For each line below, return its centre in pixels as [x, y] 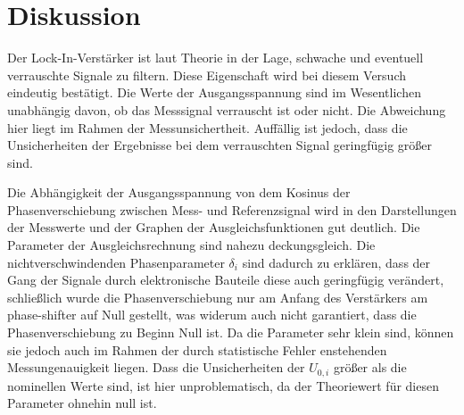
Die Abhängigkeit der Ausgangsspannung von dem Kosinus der [179, 192]
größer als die [370, 367]
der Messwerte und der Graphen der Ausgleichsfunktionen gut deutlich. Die [214, 227]
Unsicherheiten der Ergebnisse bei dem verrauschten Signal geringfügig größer [220, 145]
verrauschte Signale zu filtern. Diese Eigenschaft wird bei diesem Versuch [207, 75]
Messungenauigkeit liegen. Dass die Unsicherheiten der [156, 367]
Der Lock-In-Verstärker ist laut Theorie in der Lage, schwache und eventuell [215, 58]
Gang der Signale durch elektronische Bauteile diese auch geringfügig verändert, [226, 280]
